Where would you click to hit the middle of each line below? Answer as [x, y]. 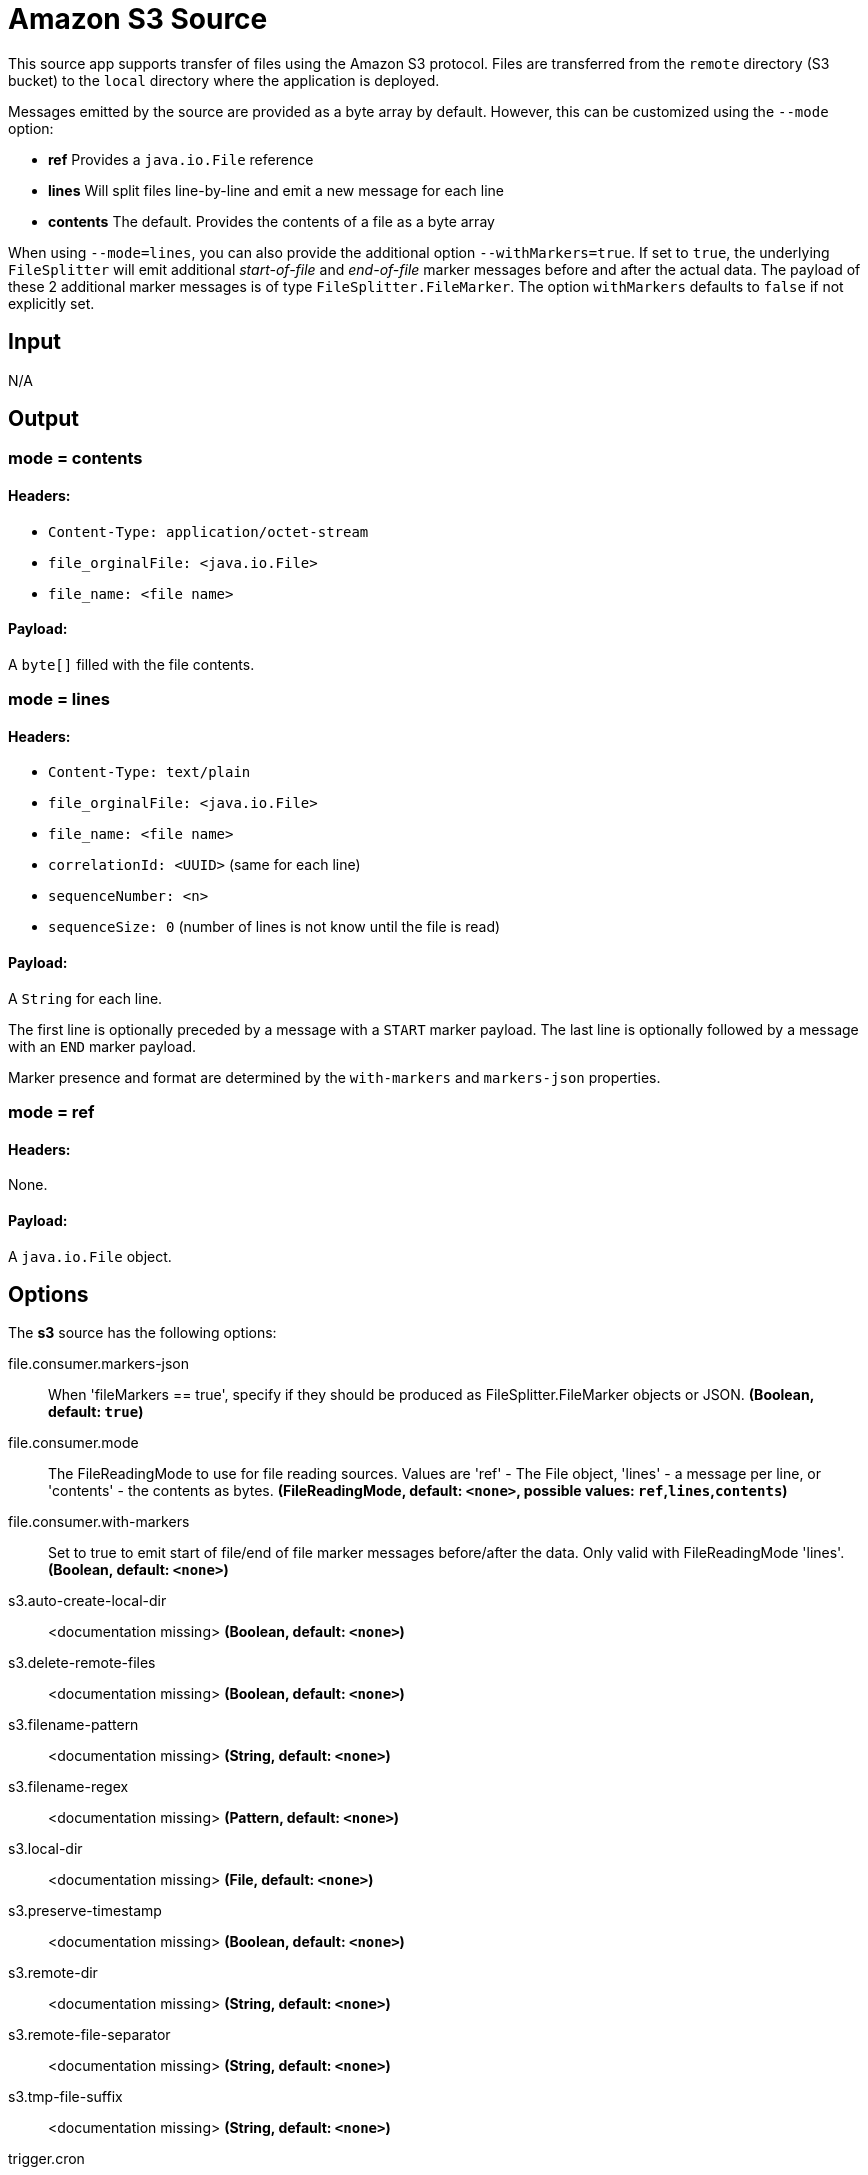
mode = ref [51, 1112]
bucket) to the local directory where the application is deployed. [224, 80]
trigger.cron [46, 2159]
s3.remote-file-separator [89, 2035]
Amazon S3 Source [138, 19]
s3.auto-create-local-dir [87, 1601]
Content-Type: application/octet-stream [208, 531]
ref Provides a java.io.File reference [181, 159]
